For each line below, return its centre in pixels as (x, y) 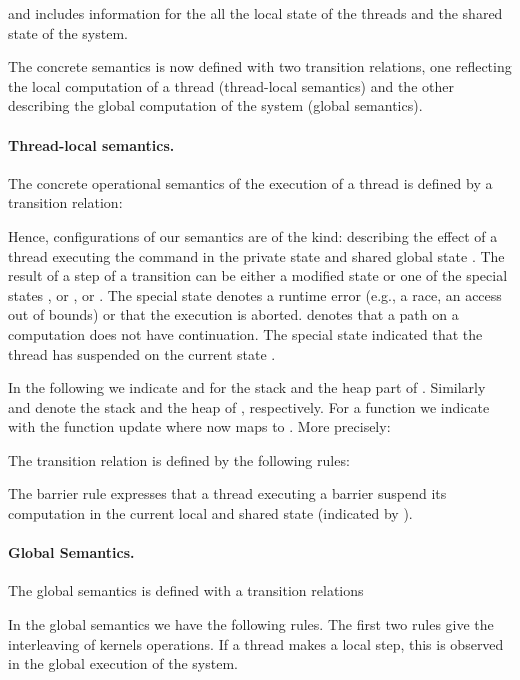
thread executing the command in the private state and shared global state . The (256, 255)
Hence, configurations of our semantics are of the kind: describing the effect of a (253, 235)
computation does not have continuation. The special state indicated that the (245, 333)
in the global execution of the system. (123, 663)
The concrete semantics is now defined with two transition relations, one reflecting (260, 66)
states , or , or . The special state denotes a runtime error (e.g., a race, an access (255, 294)
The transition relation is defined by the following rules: (179, 459)
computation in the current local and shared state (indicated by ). (210, 513)
